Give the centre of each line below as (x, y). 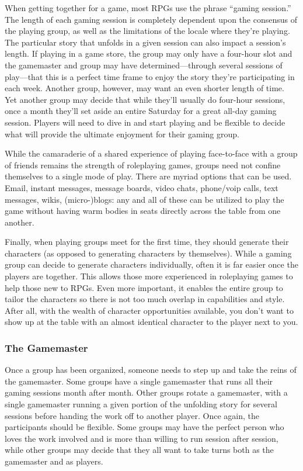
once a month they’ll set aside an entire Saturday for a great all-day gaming (141, 111)
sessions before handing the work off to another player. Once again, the (132, 415)
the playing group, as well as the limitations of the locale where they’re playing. (147, 31)
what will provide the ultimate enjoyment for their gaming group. (122, 134)
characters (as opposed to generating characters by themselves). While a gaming (148, 253)
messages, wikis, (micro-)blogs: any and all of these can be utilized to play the (144, 199)
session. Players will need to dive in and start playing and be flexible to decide (145, 122)
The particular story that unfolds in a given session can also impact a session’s (145, 42)
